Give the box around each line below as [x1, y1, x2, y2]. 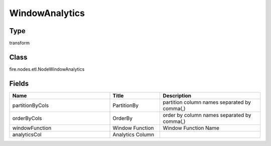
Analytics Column [112, 131, 155, 138]
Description [163, 92, 192, 99]
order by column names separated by [163, 111, 251, 118]
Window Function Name [163, 124, 219, 131]
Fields [9, 79, 29, 88]
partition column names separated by [163, 98, 251, 105]
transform [9, 40, 30, 46]
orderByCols [12, 114, 42, 121]
